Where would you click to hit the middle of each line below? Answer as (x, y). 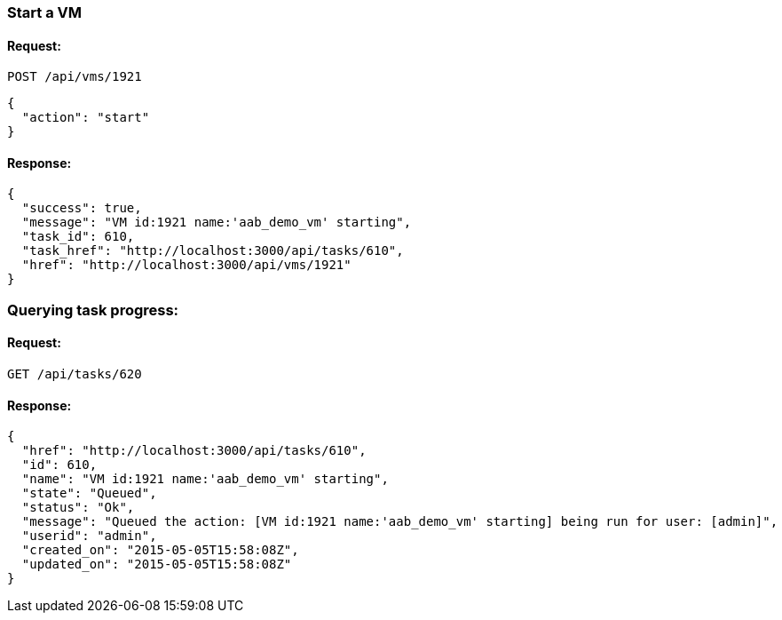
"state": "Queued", (89, 493)
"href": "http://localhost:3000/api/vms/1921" (186, 265)
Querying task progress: (93, 310)
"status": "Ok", (78, 508)
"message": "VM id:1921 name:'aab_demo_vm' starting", (217, 223)
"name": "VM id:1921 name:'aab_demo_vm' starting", (205, 479)
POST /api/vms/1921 (75, 77)
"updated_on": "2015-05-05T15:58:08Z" (157, 564)
